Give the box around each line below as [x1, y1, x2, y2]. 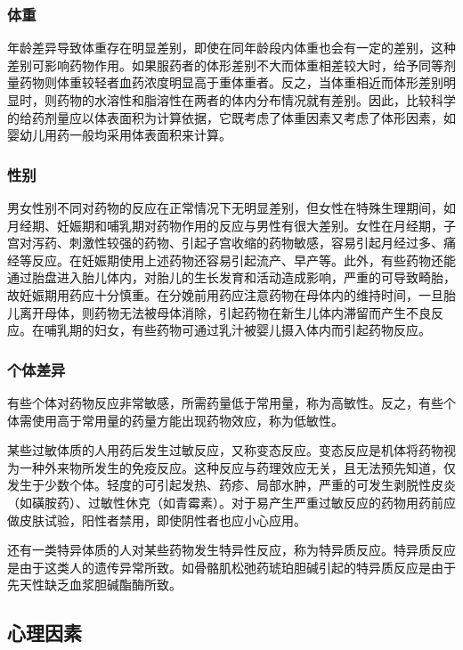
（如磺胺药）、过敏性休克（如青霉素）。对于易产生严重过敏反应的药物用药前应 [7, 492, 456, 511]
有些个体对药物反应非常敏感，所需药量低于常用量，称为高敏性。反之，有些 [7, 393, 443, 411]
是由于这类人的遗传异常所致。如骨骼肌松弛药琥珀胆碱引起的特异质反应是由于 [7, 557, 456, 576]
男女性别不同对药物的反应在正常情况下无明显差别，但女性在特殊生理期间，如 [7, 199, 456, 216]
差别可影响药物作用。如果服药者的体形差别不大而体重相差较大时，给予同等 [7, 55, 443, 74]
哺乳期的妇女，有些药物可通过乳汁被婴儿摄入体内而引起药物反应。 [44, 321, 431, 339]
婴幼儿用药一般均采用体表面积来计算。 [7, 126, 231, 144]
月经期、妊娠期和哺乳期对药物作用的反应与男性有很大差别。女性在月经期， [7, 215, 443, 234]
